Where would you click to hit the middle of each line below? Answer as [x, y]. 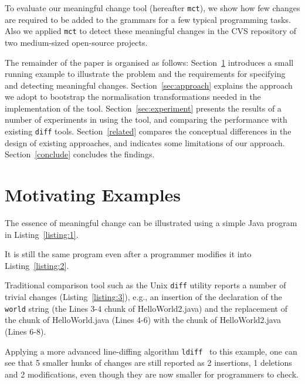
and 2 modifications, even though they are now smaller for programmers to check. [152, 374]
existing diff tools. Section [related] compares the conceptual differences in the [148, 131]
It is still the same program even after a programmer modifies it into [128, 254]
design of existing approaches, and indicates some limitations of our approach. [145, 142]
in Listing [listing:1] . [42, 234]
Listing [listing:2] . [37, 265]
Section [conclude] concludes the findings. [80, 154]
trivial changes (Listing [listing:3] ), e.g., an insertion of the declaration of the [143, 297]
